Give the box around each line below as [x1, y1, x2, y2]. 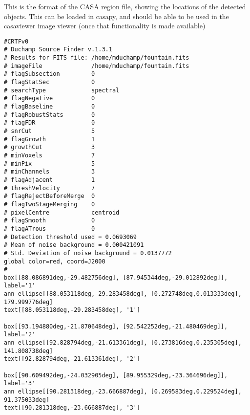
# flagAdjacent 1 [4, 176, 95, 183]
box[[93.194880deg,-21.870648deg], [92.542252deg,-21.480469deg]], [4, 323, 228, 330]
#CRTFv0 [4, 38, 29, 45]
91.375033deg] [4, 396, 50, 403]
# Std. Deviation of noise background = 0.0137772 [4, 249, 172, 257]
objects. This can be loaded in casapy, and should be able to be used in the [4, 11, 229, 21]
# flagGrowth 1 [4, 135, 95, 143]
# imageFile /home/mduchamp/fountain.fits [4, 62, 189, 69]
